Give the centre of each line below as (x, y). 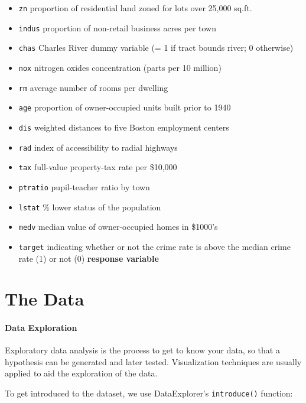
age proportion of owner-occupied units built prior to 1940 (125, 107)
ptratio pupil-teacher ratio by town (84, 186)
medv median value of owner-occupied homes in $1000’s (118, 227)
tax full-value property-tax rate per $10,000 (98, 167)
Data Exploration (41, 328)
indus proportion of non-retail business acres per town (118, 27)
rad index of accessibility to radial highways (98, 147)
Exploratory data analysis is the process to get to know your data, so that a (142, 350)
